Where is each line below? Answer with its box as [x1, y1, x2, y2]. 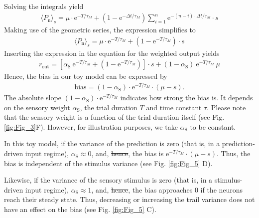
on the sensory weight [4, 102, 70, 112]
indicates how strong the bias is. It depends [120, 92, 253, 103]
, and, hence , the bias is [91, 148, 164, 159]
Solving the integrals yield [4, 1, 84, 11]
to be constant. [190, 121, 236, 132]
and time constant [146, 102, 202, 112]
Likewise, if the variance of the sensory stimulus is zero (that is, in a [4, 175, 213, 185]
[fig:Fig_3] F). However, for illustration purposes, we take [4, 121, 178, 132]
